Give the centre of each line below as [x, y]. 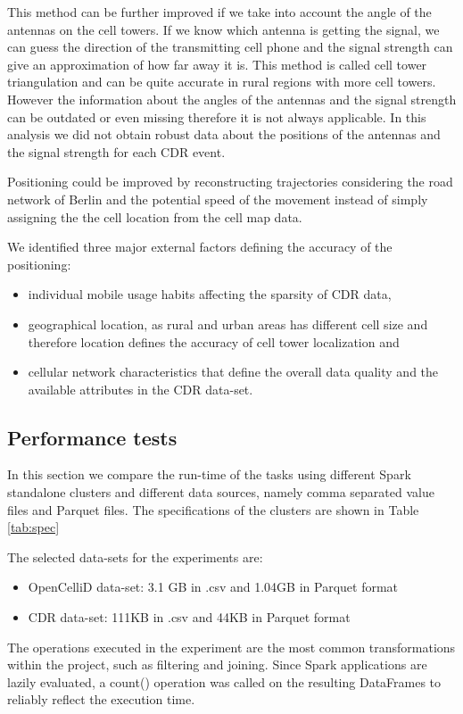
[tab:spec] [33, 527]
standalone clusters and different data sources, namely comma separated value [221, 492]
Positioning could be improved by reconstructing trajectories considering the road [230, 182]
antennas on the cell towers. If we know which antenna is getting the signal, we [223, 29]
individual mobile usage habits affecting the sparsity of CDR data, [210, 294]
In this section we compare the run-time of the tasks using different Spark [209, 474]
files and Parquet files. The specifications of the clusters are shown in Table [213, 509]
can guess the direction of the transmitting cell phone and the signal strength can [230, 47]
